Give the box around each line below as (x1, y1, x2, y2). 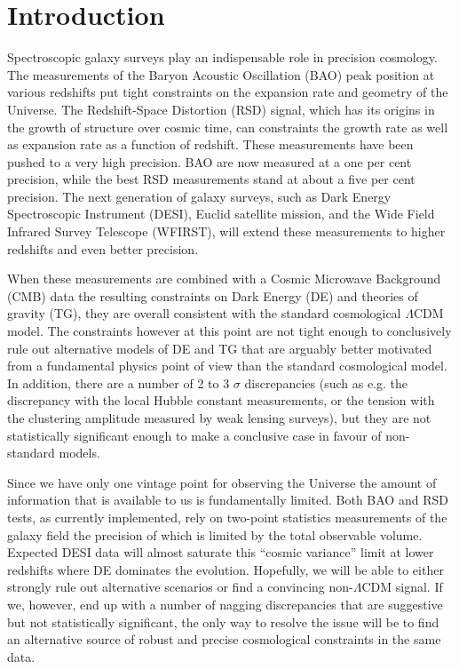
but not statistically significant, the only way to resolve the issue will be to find (7, 612, 439, 631)
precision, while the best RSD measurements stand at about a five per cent (7, 170, 415, 188)
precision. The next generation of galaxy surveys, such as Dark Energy (7, 187, 392, 205)
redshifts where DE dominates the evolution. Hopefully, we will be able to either (7, 560, 444, 578)
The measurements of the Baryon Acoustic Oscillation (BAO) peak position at (7, 65, 435, 84)
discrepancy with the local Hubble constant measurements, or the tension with (7, 391, 435, 410)
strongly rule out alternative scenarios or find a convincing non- (7, 577, 353, 596)
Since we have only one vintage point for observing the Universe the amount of (7, 473, 437, 491)
